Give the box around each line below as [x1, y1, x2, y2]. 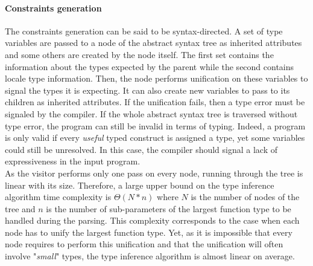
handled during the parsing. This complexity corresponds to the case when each [5, 214, 300, 227]
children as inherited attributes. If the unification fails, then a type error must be [5, 96, 305, 108]
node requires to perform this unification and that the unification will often [5, 238, 283, 250]
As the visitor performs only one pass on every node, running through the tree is [5, 166, 303, 179]
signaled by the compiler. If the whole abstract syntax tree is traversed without [5, 107, 298, 120]
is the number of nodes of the [191, 190, 300, 203]
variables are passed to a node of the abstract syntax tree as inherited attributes [5, 36, 302, 49]
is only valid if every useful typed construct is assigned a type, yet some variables [5, 131, 305, 144]
